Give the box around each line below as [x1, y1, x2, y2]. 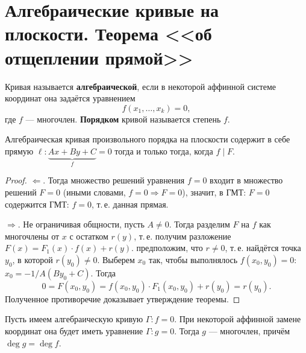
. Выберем [97, 253, 135, 266]
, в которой [12, 253, 53, 266]
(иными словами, [63, 185, 126, 198]
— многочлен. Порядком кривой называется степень [25, 112, 221, 125]
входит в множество [210, 174, 283, 186]
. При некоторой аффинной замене [174, 313, 301, 325]
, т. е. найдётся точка [225, 241, 301, 254]
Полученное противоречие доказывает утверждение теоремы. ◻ [5, 292, 240, 305]
